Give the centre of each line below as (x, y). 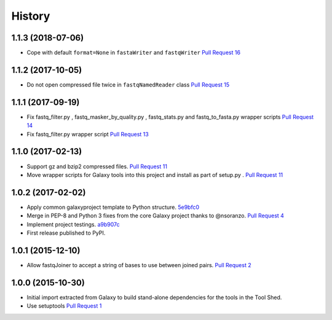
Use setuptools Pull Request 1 (64, 306)
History (31, 16)
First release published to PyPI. (66, 233)
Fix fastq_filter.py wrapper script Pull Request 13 (88, 134)
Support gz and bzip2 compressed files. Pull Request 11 (97, 166)
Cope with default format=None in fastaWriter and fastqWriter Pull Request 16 (134, 53)
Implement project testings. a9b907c (73, 224)
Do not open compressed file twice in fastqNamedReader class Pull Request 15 (128, 84)
